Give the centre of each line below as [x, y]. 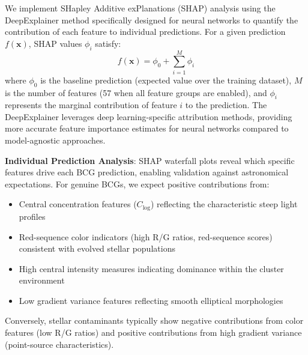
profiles [32, 216]
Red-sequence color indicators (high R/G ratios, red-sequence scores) [146, 236]
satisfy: [108, 43]
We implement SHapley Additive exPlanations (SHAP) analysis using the [140, 8]
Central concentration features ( [78, 204]
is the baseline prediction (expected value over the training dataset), [166, 80]
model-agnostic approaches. [55, 140]
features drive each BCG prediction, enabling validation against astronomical [147, 172]
